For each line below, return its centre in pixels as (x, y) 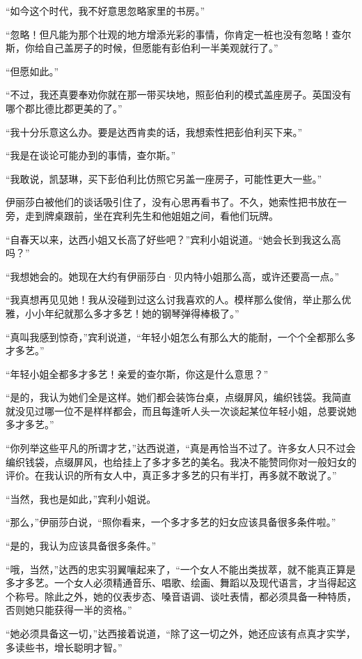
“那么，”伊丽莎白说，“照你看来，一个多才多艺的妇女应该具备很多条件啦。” (171, 522)
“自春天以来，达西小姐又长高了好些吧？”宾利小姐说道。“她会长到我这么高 (173, 239)
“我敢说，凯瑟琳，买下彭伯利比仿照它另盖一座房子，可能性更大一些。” (164, 178)
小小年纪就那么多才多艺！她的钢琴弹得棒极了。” (132, 313)
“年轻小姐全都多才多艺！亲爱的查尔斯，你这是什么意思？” (137, 373)
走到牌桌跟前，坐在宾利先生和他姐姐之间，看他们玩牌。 (151, 215)
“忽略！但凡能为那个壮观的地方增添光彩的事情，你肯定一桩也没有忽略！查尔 (179, 34)
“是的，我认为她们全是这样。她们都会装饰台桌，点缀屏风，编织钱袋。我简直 (179, 397)
